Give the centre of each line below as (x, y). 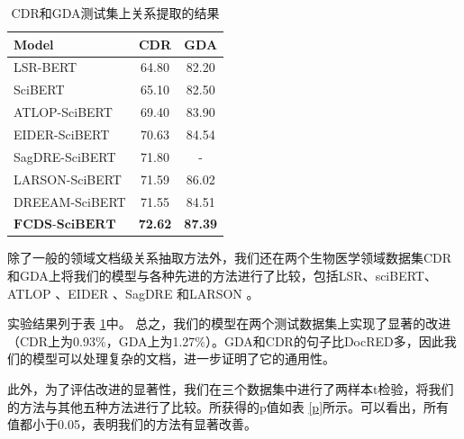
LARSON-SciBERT (68, 179)
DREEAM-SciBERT (70, 201)
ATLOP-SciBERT (63, 112)
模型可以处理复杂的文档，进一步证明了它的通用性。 (183, 358)
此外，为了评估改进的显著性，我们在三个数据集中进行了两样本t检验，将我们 (231, 389)
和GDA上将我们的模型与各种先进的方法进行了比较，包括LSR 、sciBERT (216, 276)
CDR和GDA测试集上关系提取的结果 (115, 13)
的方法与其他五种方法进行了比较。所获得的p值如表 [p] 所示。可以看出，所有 (228, 406)
